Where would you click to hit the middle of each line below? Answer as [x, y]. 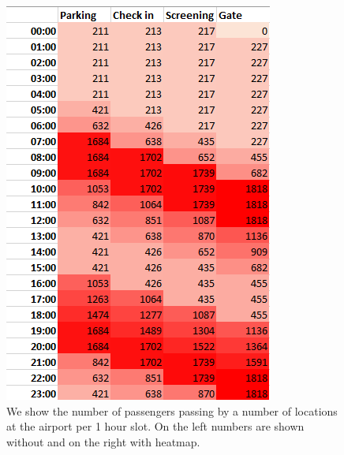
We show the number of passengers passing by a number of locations [172, 410]
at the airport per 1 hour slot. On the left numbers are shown [155, 426]
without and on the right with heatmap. [103, 441]
